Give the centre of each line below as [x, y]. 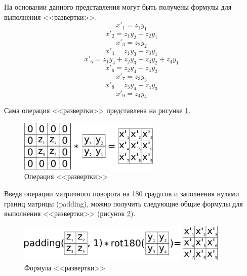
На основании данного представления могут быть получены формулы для [118, 7]
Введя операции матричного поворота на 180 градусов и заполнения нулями [122, 193]
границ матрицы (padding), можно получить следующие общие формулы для [124, 203]
